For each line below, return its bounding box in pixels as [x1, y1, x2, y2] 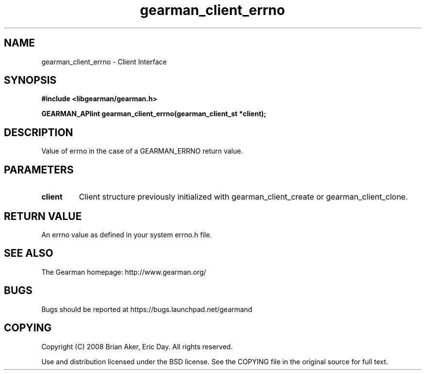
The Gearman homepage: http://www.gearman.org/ [41, 267, 206, 276]
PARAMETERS [4, 163, 74, 176]
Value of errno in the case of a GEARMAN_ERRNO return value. [41, 147, 243, 156]
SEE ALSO [4, 247, 53, 260]
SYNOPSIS [4, 74, 57, 87]
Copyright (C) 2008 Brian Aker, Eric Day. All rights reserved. [41, 342, 233, 351]
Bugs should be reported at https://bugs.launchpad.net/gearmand [41, 305, 252, 313]
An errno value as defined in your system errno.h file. [41, 230, 212, 239]
